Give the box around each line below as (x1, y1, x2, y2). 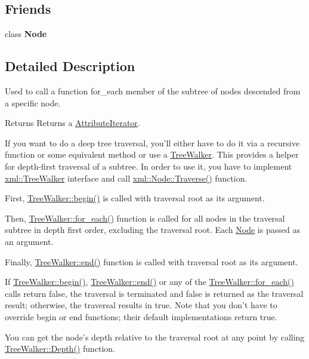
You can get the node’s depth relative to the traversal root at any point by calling (5, 330, 305, 343)
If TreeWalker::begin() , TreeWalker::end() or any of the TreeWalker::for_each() (5, 275, 294, 288)
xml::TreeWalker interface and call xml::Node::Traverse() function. (5, 171, 248, 184)
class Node (5, 27, 47, 40)
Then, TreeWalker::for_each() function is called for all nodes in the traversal (5, 211, 285, 224)
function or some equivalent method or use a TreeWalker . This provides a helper (5, 148, 299, 161)
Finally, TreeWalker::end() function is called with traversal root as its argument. (5, 255, 298, 268)
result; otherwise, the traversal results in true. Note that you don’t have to (5, 299, 277, 311)
